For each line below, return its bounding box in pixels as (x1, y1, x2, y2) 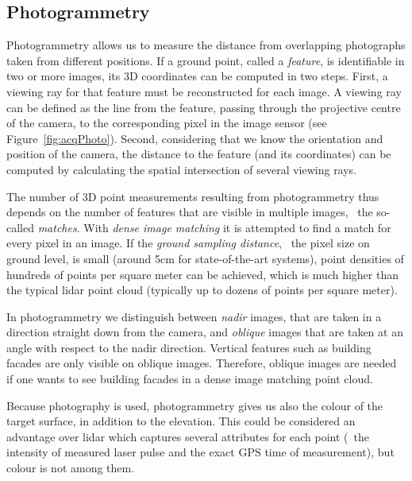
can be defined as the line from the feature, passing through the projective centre (6, 99, 401, 115)
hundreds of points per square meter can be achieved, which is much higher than (6, 266, 399, 282)
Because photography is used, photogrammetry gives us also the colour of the (6, 397, 383, 413)
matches (37, 219, 77, 235)
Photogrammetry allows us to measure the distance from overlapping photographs (6, 37, 406, 53)
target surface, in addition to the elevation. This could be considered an (6, 413, 356, 429)
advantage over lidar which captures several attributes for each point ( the (6, 428, 370, 444)
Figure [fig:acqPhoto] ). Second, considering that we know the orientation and (6, 130, 383, 146)
